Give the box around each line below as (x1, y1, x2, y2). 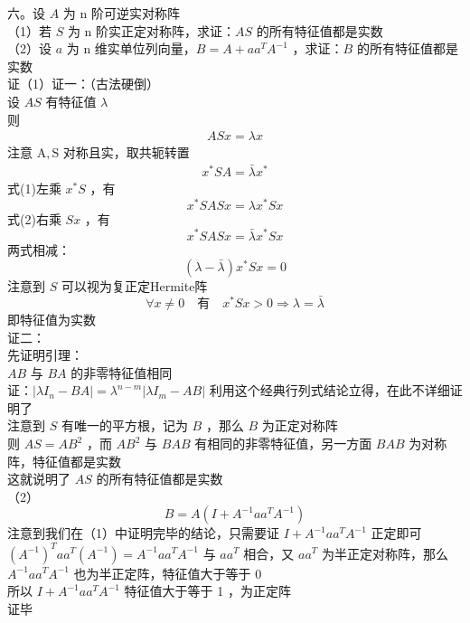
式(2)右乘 (7, 209, 61, 228)
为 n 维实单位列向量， (66, 39, 196, 58)
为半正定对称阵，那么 (321, 543, 448, 562)
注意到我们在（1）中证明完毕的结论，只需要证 (7, 524, 279, 543)
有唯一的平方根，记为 (61, 416, 188, 435)
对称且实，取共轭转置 (62, 143, 190, 162)
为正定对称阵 (261, 416, 338, 435)
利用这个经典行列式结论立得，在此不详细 (209, 381, 450, 400)
